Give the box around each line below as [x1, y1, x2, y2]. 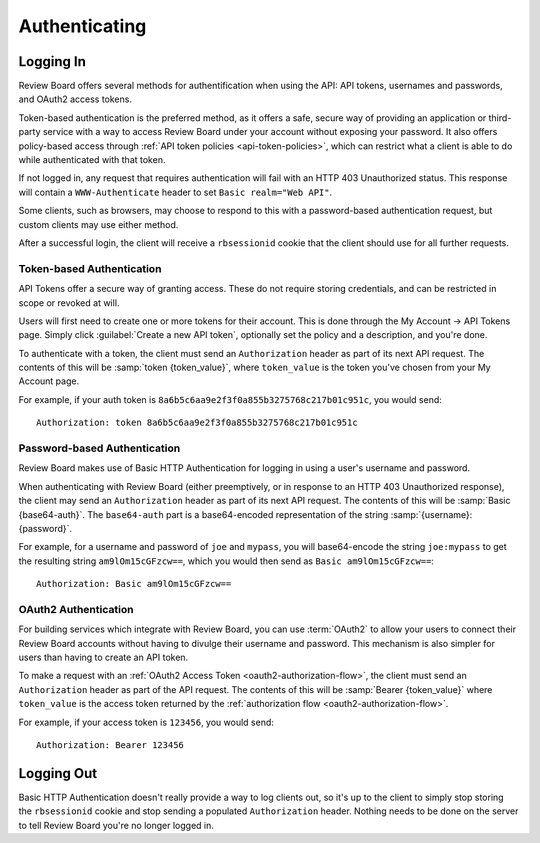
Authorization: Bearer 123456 [36, 739, 185, 750]
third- [488, 111, 512, 124]
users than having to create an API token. [18, 651, 189, 664]
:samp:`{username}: [390, 508, 473, 520]
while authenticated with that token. [18, 154, 166, 166]
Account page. [18, 375, 80, 387]
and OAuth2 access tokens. [18, 93, 132, 105]
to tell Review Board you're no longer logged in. [18, 819, 214, 831]
